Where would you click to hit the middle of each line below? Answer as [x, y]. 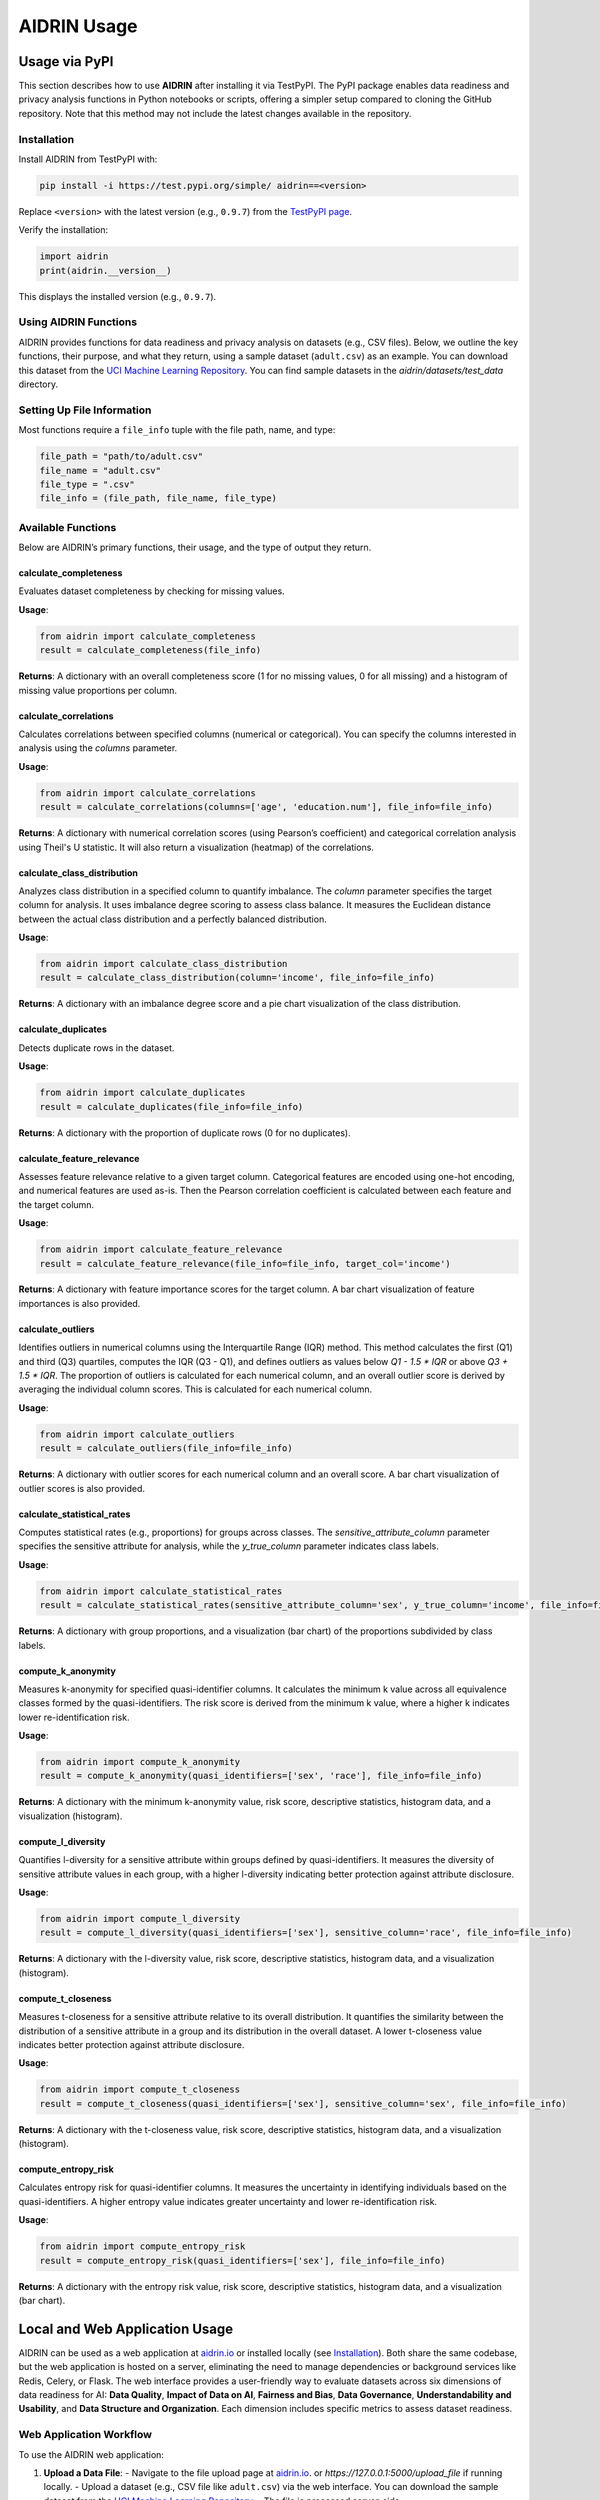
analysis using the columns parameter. [98, 748]
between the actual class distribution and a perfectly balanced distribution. [172, 919]
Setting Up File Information [85, 410]
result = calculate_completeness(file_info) [150, 650]
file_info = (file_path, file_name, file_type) [158, 498]
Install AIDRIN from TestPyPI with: [88, 159]
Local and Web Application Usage [126, 2328]
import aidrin [74, 256]
